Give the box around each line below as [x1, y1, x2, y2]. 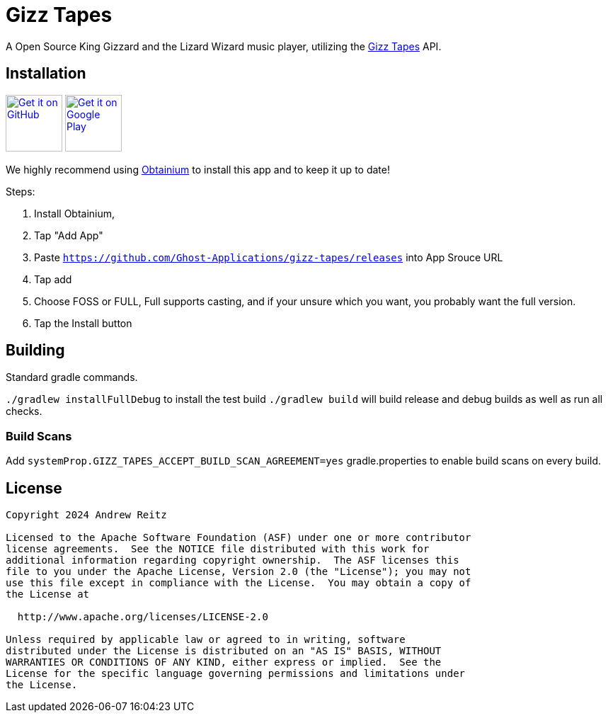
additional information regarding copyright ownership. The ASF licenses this [6, 554, 459, 566]
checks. [6, 405, 42, 418]
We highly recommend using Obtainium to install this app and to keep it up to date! [6, 163, 390, 176]
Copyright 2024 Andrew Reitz [6, 509, 167, 521]
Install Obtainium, [34, 207, 115, 220]
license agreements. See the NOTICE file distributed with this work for [6, 543, 430, 555]
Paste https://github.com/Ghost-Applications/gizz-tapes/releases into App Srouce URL [34, 251, 503, 263]
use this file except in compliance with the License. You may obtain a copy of [6, 577, 471, 589]
